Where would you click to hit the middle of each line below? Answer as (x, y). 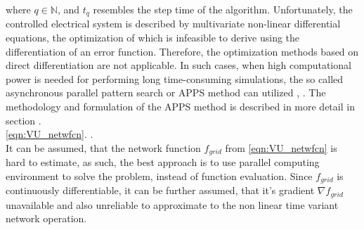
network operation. (46, 218)
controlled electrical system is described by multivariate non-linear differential (173, 24)
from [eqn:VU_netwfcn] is (281, 147)
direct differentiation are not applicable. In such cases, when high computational (178, 65)
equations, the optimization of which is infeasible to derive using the (153, 38)
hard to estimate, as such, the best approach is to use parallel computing (163, 162)
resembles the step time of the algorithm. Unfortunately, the (223, 9)
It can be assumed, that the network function (103, 147)
